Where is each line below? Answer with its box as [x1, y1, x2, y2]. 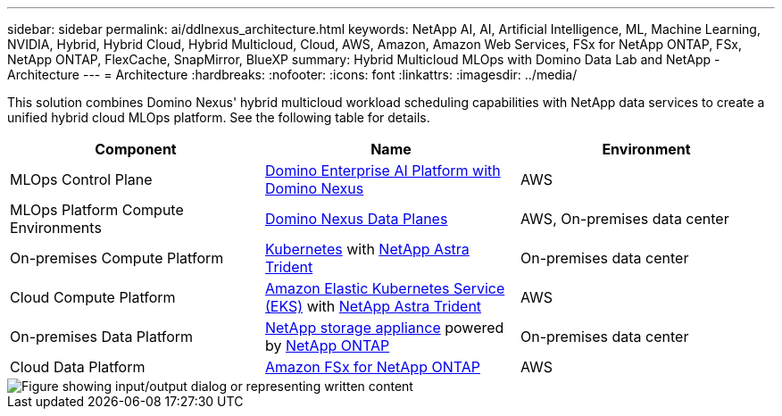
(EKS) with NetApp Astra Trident [264, 297, 482, 315]
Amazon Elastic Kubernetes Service [264, 279, 505, 297]
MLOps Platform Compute [10, 201, 184, 219]
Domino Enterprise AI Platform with [264, 162, 501, 179]
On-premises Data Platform [10, 328, 194, 345]
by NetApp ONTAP [264, 337, 390, 354]
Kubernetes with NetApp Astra [264, 240, 470, 258]
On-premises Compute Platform [10, 249, 224, 267]
